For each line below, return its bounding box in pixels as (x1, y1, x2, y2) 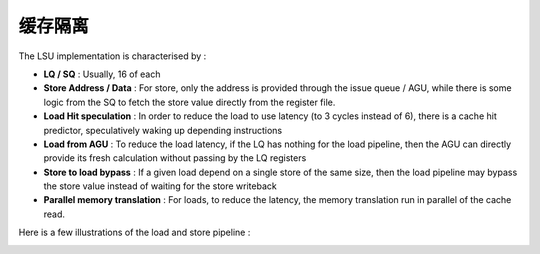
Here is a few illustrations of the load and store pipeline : (18, 226, 251, 239)
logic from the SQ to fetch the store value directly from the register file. (43, 96, 336, 108)
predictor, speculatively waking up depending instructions (43, 124, 283, 136)
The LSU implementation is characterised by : (18, 50, 207, 62)
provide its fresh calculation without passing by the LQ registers (43, 152, 307, 164)
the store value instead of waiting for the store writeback (43, 180, 277, 192)
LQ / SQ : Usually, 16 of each (43, 68, 161, 80)
